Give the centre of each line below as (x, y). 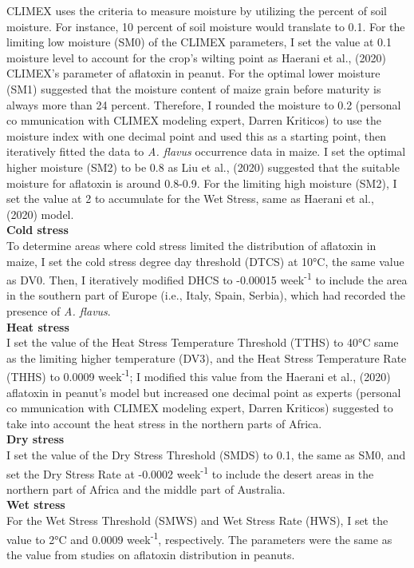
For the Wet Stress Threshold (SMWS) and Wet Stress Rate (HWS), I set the (197, 520)
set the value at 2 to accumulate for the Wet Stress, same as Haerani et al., (190, 199)
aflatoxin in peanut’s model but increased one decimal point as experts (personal (204, 392)
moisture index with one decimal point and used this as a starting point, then (197, 135)
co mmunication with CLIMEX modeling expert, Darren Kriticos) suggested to (200, 408)
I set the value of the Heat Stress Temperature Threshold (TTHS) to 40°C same (203, 342)
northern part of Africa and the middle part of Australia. (146, 489)
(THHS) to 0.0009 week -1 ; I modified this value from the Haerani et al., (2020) (199, 375)
